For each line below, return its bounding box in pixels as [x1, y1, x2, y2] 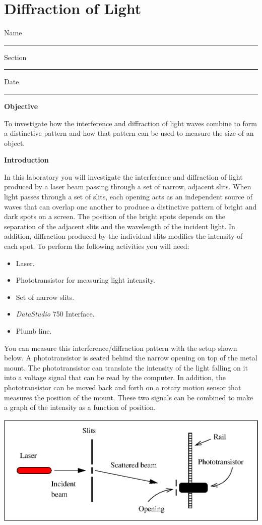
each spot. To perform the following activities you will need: [4, 241, 189, 251]
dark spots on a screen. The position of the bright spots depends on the [4, 211, 225, 222]
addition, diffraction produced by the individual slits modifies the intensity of [4, 231, 243, 241]
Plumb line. [16, 326, 52, 336]
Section [4, 51, 27, 62]
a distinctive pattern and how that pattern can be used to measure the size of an [4, 128, 254, 138]
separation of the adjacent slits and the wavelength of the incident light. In [4, 221, 235, 231]
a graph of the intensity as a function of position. [4, 402, 156, 412]
